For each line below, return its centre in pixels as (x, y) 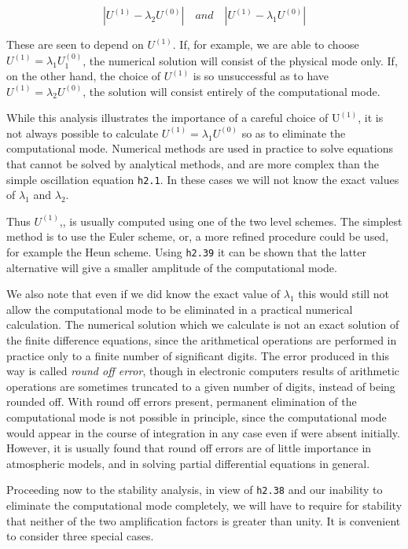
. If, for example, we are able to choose (266, 44)
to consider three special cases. (80, 536)
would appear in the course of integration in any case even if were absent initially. (203, 432)
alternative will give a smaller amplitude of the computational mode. (172, 267)
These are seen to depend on (75, 44)
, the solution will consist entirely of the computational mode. (232, 91)
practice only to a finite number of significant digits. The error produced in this (198, 355)
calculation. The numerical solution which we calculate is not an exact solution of (203, 324)
